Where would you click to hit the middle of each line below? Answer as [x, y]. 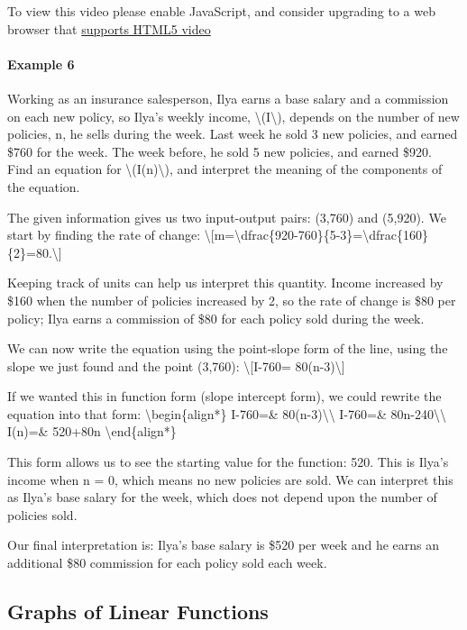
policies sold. [42, 514]
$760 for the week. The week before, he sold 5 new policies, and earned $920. [220, 151]
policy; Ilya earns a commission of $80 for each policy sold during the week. [216, 318]
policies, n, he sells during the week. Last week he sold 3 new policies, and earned [233, 134]
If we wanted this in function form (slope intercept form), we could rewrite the [224, 396]
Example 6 [41, 64]
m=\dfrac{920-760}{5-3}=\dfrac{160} [321, 235]
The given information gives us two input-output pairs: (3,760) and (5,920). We [227, 217]
